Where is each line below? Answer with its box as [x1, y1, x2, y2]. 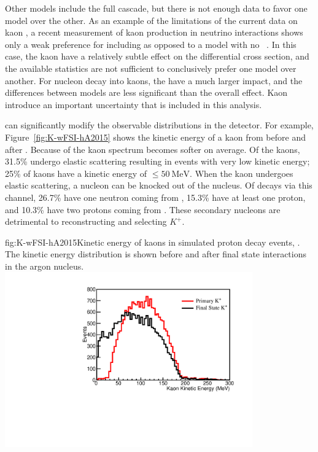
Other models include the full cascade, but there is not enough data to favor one [5, 2, 308, 14]
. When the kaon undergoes [190, 166, 293, 179]
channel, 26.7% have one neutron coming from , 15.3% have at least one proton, [5, 190, 306, 203]
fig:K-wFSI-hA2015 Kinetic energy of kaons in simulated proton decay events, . [5, 235, 300, 248]
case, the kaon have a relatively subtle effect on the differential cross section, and [5, 50, 309, 63]
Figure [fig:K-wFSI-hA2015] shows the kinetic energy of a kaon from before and [5, 130, 306, 143]
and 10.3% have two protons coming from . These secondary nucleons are [5, 203, 281, 216]
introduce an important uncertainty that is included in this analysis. [5, 98, 262, 111]
